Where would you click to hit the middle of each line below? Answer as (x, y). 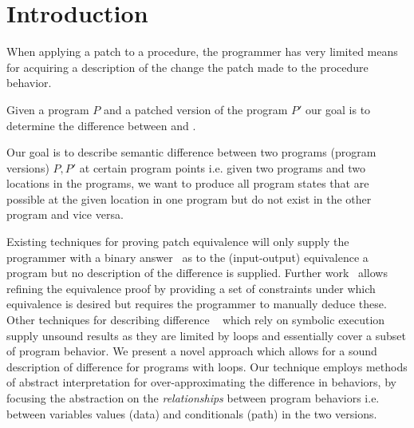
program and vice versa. (65, 214)
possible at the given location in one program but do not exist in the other (189, 198)
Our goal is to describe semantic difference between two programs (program (191, 152)
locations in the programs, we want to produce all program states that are (188, 183)
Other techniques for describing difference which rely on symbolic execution (196, 320)
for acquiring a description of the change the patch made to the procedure (187, 67)
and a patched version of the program (195, 109)
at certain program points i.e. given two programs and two (222, 167)
